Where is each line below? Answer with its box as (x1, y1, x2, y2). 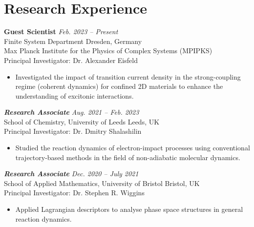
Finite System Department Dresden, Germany (4, 36, 142, 46)
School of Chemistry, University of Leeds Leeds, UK (4, 116, 160, 126)
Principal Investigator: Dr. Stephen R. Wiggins (4, 187, 145, 198)
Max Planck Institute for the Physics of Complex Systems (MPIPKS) (4, 45, 212, 56)
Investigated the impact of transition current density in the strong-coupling (15, 71, 241, 82)
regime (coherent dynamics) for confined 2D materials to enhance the (15, 81, 223, 91)
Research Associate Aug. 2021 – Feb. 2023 (4, 107, 139, 117)
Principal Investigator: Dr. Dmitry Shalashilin (4, 126, 142, 136)
